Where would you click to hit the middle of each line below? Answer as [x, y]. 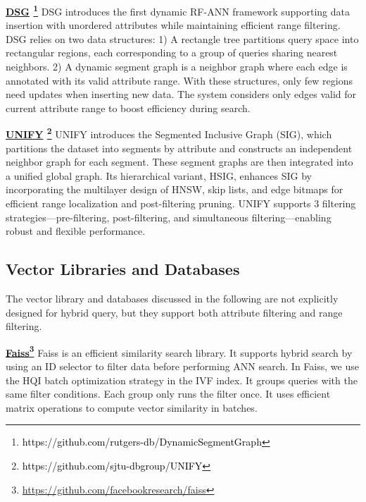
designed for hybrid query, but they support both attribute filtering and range [174, 312]
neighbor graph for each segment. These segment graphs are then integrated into [179, 162]
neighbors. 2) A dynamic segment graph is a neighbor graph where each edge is [177, 67]
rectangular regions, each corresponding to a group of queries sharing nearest [172, 53]
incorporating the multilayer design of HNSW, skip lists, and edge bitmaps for [175, 189]
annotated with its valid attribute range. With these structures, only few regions [179, 80]
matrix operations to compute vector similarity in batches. [132, 407]
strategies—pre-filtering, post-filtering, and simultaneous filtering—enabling [169, 217]
